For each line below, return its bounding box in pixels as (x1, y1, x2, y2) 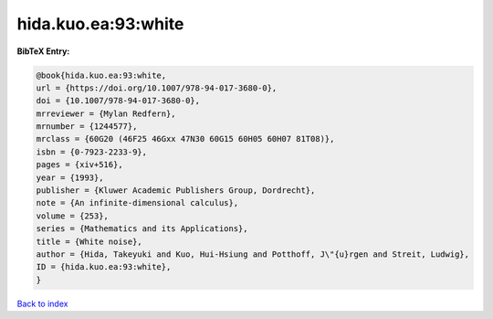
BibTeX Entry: (16, 46, 70, 57)
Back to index (16, 298, 68, 309)
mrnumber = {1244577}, (36, 122, 138, 132)
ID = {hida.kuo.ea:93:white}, (36, 261, 172, 272)
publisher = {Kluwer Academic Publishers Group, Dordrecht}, (36, 186, 316, 196)
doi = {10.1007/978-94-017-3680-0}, (36, 96, 201, 106)
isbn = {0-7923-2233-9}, (36, 146, 148, 157)
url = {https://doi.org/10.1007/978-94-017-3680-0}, (36, 82, 278, 93)
